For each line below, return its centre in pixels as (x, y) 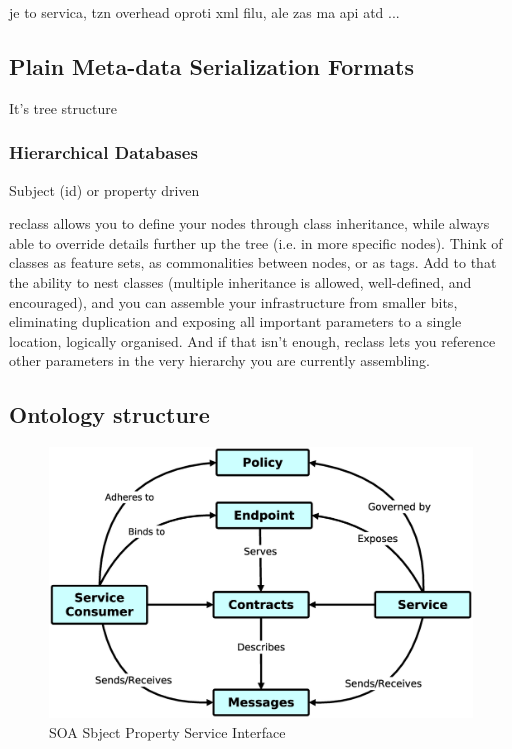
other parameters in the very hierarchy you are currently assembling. (219, 360)
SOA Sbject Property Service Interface (167, 731)
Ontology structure (109, 414)
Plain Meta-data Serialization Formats (211, 65)
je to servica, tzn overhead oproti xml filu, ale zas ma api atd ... (204, 12)
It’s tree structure (63, 107)
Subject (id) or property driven (104, 189)
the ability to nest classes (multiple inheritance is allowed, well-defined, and (240, 281)
